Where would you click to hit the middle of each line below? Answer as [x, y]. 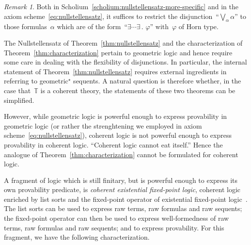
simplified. [19, 100]
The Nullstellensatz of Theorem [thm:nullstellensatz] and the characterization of [123, 42]
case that [17, 90]
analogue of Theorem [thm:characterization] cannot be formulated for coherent [121, 154]
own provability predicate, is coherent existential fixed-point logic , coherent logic [122, 189]
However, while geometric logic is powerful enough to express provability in [116, 116]
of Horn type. [198, 26]
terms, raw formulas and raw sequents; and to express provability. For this [114, 227]
